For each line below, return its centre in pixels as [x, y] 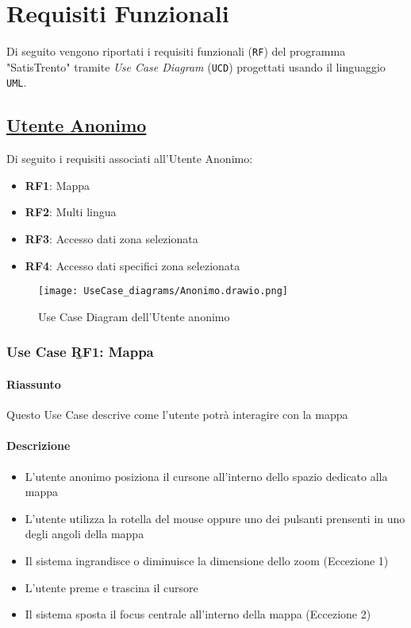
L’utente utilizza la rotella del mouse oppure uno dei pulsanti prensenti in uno [215, 518]
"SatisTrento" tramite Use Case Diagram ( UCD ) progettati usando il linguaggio [196, 66]
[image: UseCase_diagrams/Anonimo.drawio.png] [163, 291]
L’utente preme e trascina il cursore [111, 587]
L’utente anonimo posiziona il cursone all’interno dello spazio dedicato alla [206, 476]
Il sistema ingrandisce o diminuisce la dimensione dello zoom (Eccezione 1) [207, 560]
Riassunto [34, 384]
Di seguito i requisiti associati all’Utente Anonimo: [130, 159]
